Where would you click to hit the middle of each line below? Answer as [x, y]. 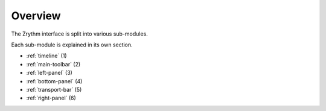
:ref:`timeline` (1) [46, 56]
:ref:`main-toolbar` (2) [53, 64]
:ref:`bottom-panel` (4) [54, 81]
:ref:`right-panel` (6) [51, 98]
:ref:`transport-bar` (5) [54, 89]
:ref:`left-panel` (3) [49, 73]
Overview [36, 16]
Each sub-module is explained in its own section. [72, 45]
